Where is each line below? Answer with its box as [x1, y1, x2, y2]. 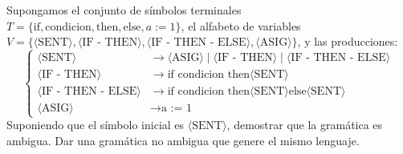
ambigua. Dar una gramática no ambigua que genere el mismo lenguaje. [6, 132, 360, 148]
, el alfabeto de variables [181, 17, 301, 34]
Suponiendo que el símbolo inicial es [6, 116, 185, 133]
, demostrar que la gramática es [226, 116, 383, 133]
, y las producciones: [297, 33, 398, 50]
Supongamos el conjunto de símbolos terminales [6, 2, 242, 18]
